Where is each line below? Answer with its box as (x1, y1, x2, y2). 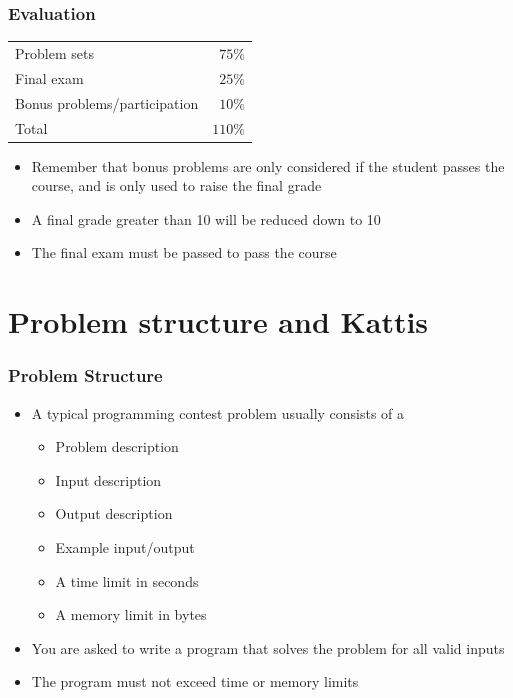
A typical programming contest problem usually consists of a (31, 402, 405, 423)
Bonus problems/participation (15, 92, 199, 113)
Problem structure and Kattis (8, 301, 429, 342)
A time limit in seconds (55, 570, 199, 591)
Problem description (55, 436, 179, 457)
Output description (55, 503, 173, 524)
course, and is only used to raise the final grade (31, 175, 322, 196)
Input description (55, 469, 162, 490)
